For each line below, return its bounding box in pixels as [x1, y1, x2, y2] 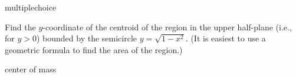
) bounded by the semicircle [36, 32, 137, 44]
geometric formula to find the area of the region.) [5, 43, 183, 55]
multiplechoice [5, 1, 57, 13]
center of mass [5, 63, 57, 75]
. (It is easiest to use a [185, 32, 266, 44]
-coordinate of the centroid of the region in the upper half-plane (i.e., [42, 20, 292, 33]
